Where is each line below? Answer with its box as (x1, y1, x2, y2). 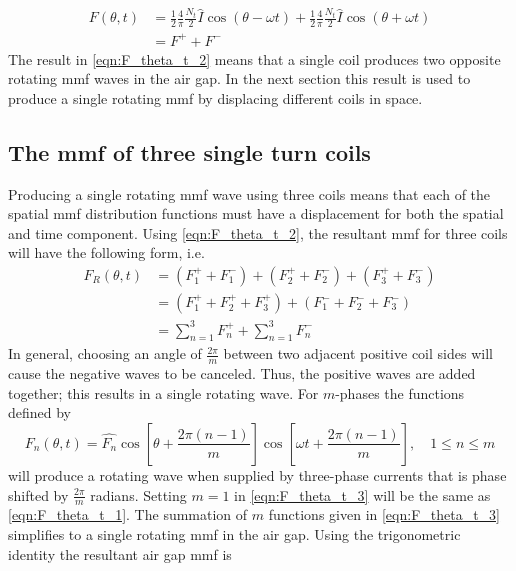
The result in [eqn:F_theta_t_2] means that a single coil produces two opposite (8, 48, 501, 69)
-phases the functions (335, 382, 465, 403)
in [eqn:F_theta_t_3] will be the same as (234, 484, 491, 505)
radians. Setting (90, 484, 187, 505)
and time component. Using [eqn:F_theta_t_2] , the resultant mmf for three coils (8, 222, 508, 243)
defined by (8, 402, 72, 423)
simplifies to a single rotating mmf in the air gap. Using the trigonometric (8, 523, 461, 544)
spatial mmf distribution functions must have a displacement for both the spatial (8, 203, 504, 224)
